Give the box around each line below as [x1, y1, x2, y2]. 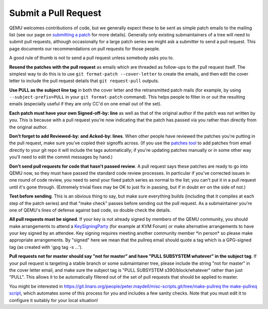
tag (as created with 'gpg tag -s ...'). [9, 244, 83, 250]
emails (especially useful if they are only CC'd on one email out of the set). [9, 101, 162, 107]
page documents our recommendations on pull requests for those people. [9, 45, 160, 52]
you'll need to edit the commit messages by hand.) [9, 154, 113, 160]
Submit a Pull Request [9, 7, 102, 18]
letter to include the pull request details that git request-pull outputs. [9, 78, 159, 84]
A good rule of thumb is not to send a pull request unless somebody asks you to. [9, 55, 174, 61]
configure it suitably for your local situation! [9, 297, 98, 303]
